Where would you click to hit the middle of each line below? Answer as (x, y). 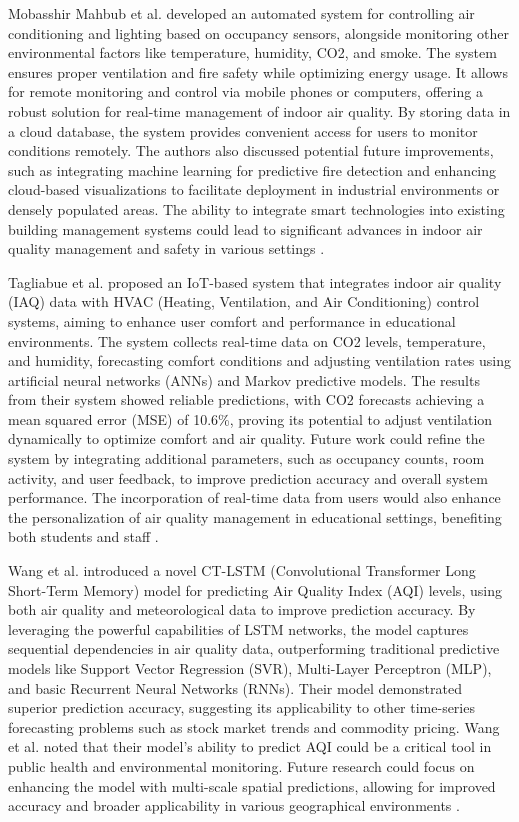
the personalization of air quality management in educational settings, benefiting (255, 516)
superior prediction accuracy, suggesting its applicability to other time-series (241, 707)
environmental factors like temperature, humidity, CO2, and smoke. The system (252, 52)
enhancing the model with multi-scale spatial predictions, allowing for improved (252, 785)
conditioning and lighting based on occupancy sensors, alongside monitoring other (259, 32)
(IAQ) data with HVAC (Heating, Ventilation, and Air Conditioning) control (244, 301)
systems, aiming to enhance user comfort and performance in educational (232, 320)
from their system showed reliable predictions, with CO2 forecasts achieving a (246, 399)
